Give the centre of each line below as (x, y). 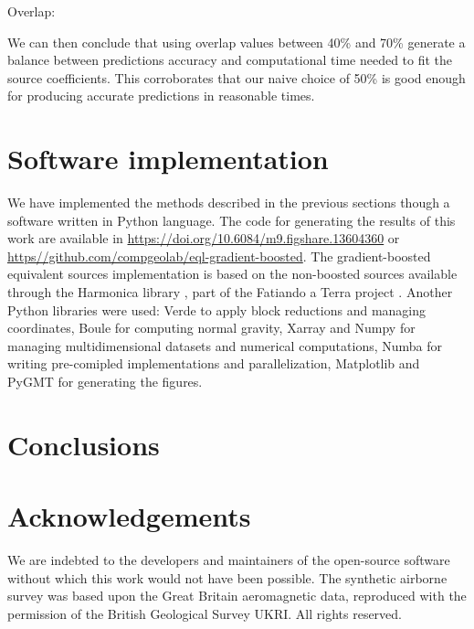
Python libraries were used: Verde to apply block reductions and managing (217, 309)
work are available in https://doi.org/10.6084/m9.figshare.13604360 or (204, 238)
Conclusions (84, 444)
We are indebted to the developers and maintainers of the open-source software (229, 560)
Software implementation (168, 159)
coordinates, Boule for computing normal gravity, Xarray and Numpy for (211, 328)
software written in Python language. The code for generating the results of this (232, 220)
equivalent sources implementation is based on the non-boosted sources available (232, 274)
